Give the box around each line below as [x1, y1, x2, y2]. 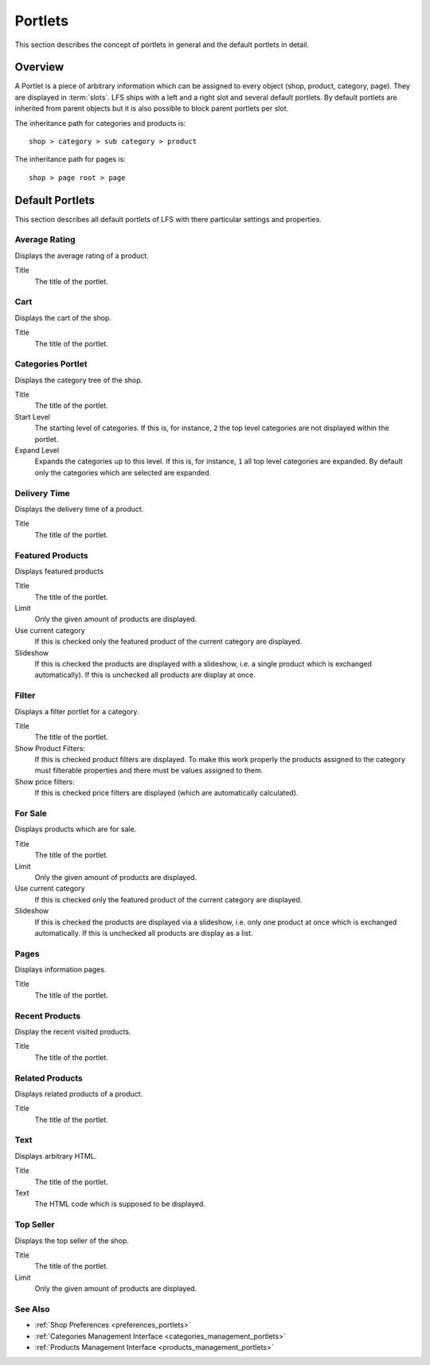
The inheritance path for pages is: [14, 154, 127, 164]
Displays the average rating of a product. [14, 251, 149, 260]
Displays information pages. [14, 964, 107, 975]
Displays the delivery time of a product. [14, 504, 144, 514]
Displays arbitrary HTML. [14, 1151, 97, 1160]
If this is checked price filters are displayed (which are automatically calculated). [34, 788, 299, 798]
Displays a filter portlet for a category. [14, 706, 139, 716]
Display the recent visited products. [14, 1027, 131, 1036]
